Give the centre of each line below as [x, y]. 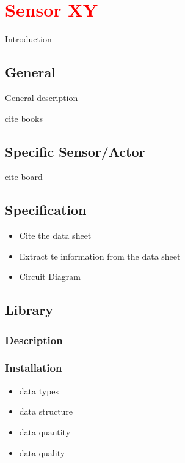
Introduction [28, 39]
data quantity [45, 431]
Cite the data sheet [55, 235]
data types [39, 390]
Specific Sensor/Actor [75, 151]
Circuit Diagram [50, 277]
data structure [46, 411]
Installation [34, 368]
